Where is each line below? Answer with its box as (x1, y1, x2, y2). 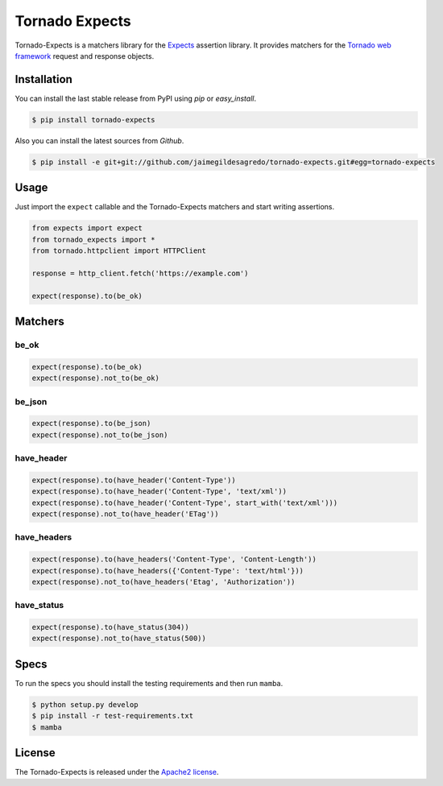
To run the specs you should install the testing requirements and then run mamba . (14, 678, 284, 688)
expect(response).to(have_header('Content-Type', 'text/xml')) (31, 487, 288, 496)
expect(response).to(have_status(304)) (31, 623, 189, 632)
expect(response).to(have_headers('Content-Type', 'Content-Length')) (31, 555, 317, 564)
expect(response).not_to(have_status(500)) (31, 634, 207, 643)
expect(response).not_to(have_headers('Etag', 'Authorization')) (31, 577, 296, 586)
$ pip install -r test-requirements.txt (31, 711, 193, 721)
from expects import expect (31, 224, 143, 233)
